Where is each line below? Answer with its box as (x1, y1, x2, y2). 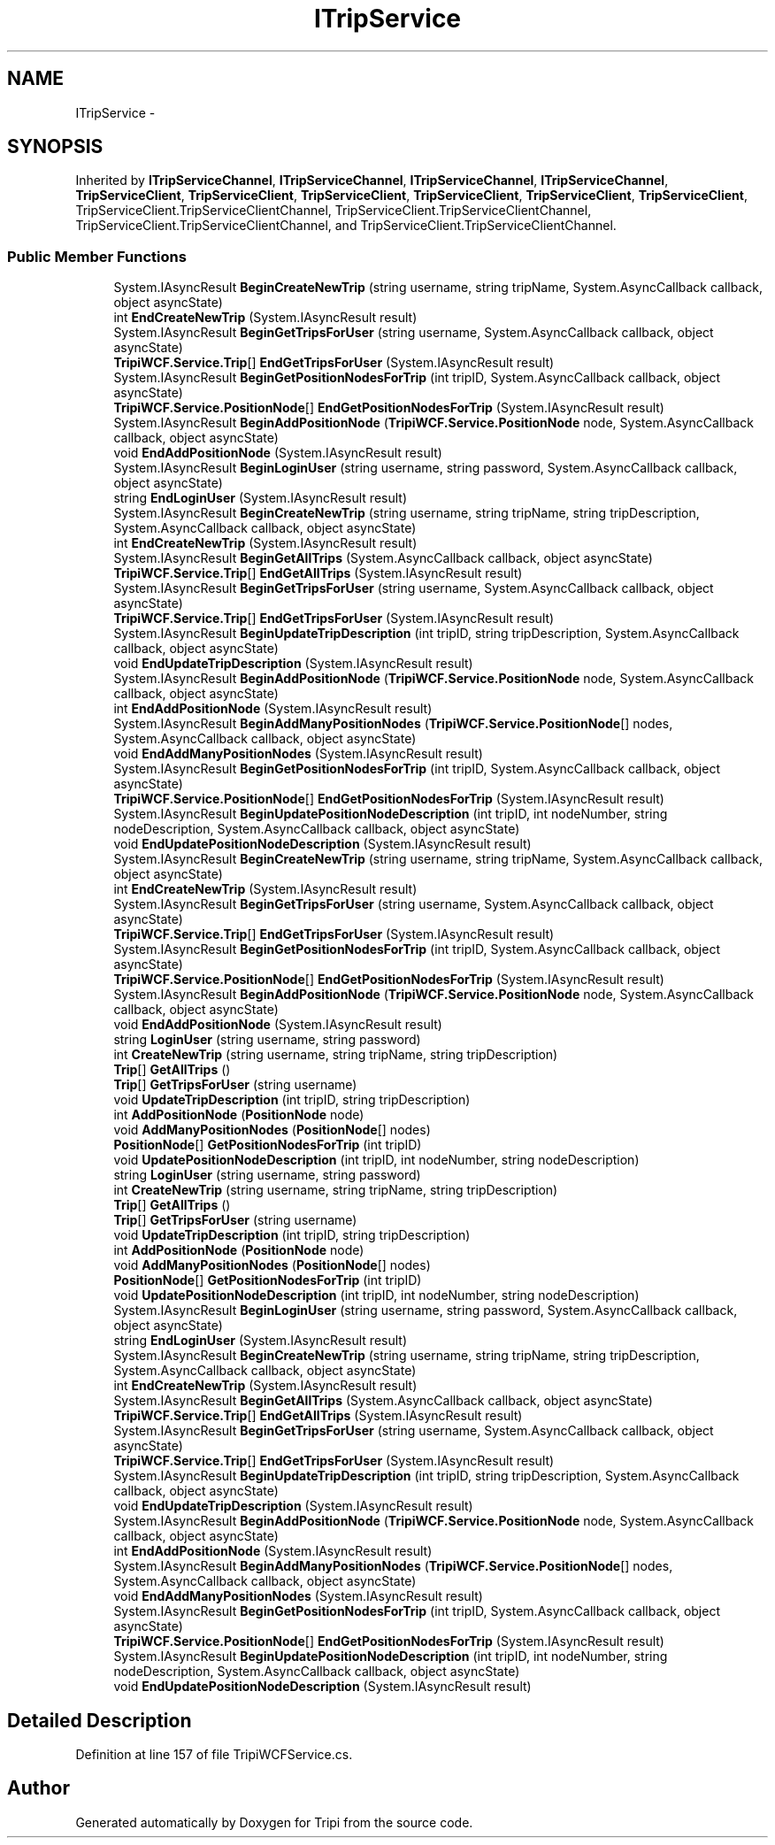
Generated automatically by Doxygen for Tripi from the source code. (75, 1814, 473, 1830)
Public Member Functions (7, 247, 187, 265)
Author (7, 1777, 70, 1800)
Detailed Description (7, 1709, 192, 1732)
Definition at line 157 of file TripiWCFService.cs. (75, 1747, 353, 1763)
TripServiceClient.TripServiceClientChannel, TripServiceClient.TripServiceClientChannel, (75, 203, 592, 219)
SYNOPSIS (7, 135, 104, 158)
